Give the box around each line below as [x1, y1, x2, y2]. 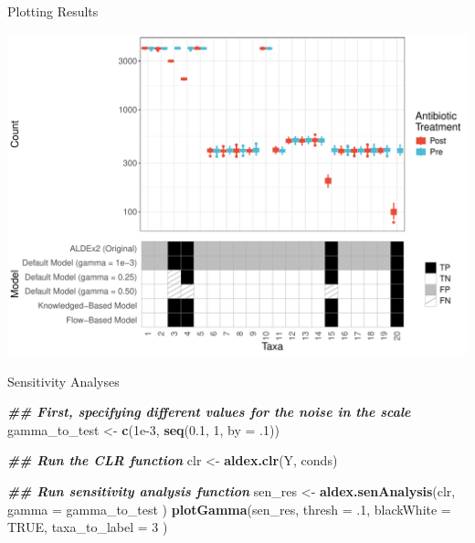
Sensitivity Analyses [7, 371, 120, 390]
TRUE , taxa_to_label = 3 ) [7, 517, 168, 537]
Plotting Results [7, 2, 99, 20]
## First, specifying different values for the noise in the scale [7, 402, 411, 421]
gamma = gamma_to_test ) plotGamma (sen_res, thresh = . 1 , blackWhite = [7, 499, 451, 518]
